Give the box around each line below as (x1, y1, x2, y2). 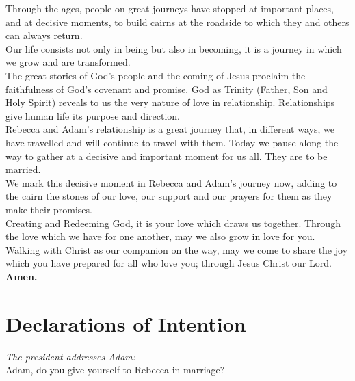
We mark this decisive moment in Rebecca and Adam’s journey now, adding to (5, 175, 337, 189)
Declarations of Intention (5, 309, 246, 337)
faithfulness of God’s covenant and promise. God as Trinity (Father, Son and (5, 81, 328, 96)
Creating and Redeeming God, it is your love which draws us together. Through (5, 215, 341, 230)
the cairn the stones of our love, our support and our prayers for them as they (5, 189, 332, 203)
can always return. (5, 28, 83, 42)
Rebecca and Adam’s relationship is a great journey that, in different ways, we (5, 122, 334, 136)
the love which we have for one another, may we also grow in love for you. (5, 229, 315, 244)
